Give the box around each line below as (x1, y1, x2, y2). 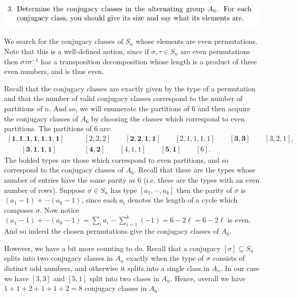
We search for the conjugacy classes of (4, 36, 123, 46)
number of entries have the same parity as (4, 175, 135, 185)
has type (110, 184, 137, 195)
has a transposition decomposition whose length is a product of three (41, 56, 257, 66)
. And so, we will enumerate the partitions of (49, 103, 190, 113)
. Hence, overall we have (170, 273, 245, 283)
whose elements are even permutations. (135, 36, 258, 46)
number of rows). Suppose (4, 184, 85, 195)
